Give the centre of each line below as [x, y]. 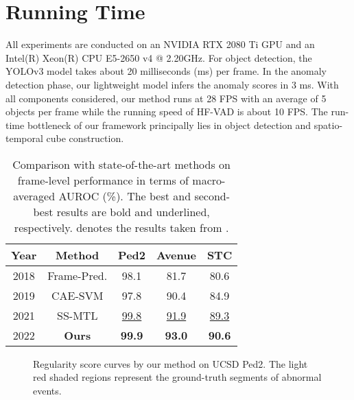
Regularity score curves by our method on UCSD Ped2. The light [170, 363]
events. [47, 391]
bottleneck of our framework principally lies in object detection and [169, 125]
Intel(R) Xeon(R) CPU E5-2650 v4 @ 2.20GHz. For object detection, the [159, 57]
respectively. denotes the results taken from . [121, 227]
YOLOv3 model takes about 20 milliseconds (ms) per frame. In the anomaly [166, 71]
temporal [24, 138]
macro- [209, 180]
